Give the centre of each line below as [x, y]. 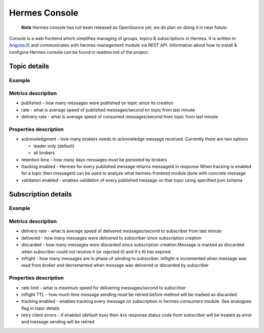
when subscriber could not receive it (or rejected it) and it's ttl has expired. [97, 251]
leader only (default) [54, 146]
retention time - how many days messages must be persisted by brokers [94, 159]
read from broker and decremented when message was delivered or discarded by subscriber [115, 265]
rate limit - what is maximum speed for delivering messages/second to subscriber [103, 288]
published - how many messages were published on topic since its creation [97, 103]
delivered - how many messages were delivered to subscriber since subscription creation [111, 238]
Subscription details [40, 194]
